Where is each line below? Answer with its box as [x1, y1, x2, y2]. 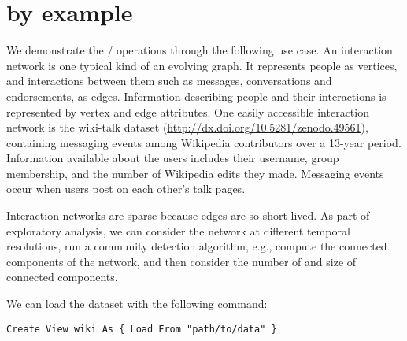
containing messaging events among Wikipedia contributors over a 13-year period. [6, 134, 401, 150]
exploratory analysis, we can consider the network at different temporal [6, 222, 350, 239]
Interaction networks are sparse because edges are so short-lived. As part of [6, 207, 370, 224]
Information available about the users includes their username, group [6, 150, 339, 166]
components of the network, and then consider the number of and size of [6, 253, 357, 269]
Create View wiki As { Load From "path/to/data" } [6, 323, 277, 335]
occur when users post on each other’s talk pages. [6, 180, 246, 197]
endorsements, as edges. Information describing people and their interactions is [6, 87, 387, 104]
